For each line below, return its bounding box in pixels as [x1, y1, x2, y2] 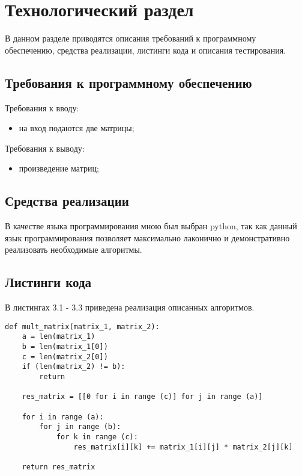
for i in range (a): [22, 412, 104, 421]
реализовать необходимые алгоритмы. [5, 243, 142, 256]
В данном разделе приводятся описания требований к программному [5, 32, 256, 45]
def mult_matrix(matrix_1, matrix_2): [5, 322, 160, 331]
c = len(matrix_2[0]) [22, 352, 108, 361]
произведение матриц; [19, 162, 99, 175]
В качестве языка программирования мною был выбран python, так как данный [5, 220, 297, 232]
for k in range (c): [56, 432, 138, 441]
